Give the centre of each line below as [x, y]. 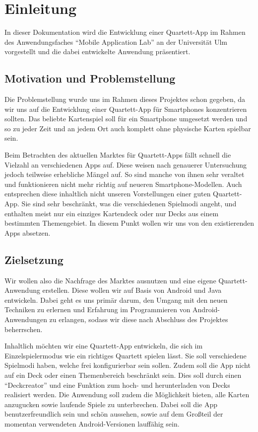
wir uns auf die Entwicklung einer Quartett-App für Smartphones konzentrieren [126, 109]
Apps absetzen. [28, 232]
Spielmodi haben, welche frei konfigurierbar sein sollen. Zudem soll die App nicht [128, 365]
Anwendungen [26, 319]
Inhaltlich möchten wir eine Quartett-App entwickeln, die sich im [104, 346]
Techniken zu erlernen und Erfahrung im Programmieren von [97, 309]
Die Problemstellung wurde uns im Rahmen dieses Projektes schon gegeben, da [125, 99]
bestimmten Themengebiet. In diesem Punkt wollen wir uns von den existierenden [129, 223]
